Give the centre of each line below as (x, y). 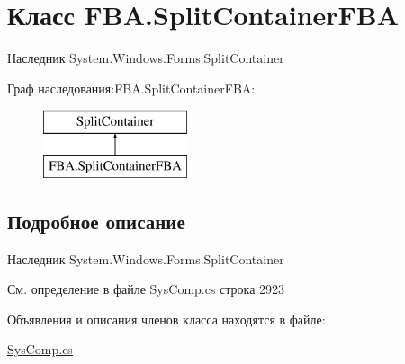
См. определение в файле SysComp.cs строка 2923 (146, 289)
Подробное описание (96, 221)
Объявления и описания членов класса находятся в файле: (166, 319)
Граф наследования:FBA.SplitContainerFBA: (131, 88)
